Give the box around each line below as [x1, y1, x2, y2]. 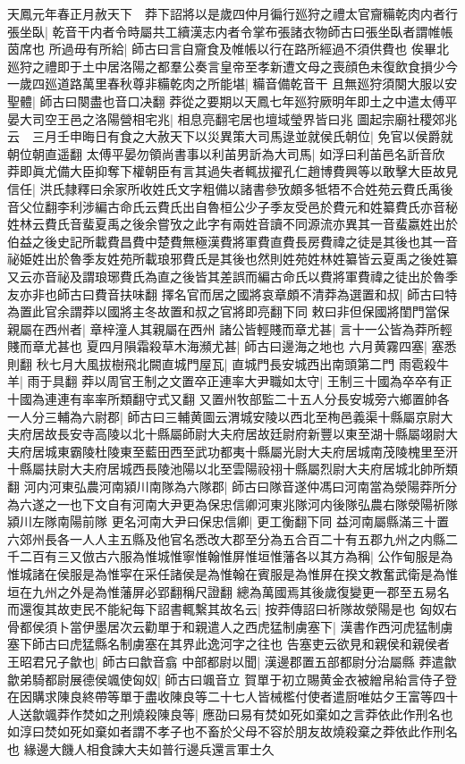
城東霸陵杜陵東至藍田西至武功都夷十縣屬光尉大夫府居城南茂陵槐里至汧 [44, 441, 458, 460]
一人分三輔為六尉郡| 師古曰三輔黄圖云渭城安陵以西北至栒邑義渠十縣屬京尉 [7, 407, 441, 425]
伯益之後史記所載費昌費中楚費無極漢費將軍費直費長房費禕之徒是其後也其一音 [7, 231, 458, 250]
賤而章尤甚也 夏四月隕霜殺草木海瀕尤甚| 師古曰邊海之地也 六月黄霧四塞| [7, 337, 427, 356]
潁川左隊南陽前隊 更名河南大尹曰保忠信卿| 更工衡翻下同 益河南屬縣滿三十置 [7, 512, 449, 531]
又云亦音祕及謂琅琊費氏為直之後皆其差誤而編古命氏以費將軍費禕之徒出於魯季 [7, 266, 458, 285]
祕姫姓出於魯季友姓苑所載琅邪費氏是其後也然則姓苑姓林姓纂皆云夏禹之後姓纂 [7, 249, 458, 268]
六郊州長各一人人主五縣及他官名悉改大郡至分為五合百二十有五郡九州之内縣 [7, 529, 445, 548]
